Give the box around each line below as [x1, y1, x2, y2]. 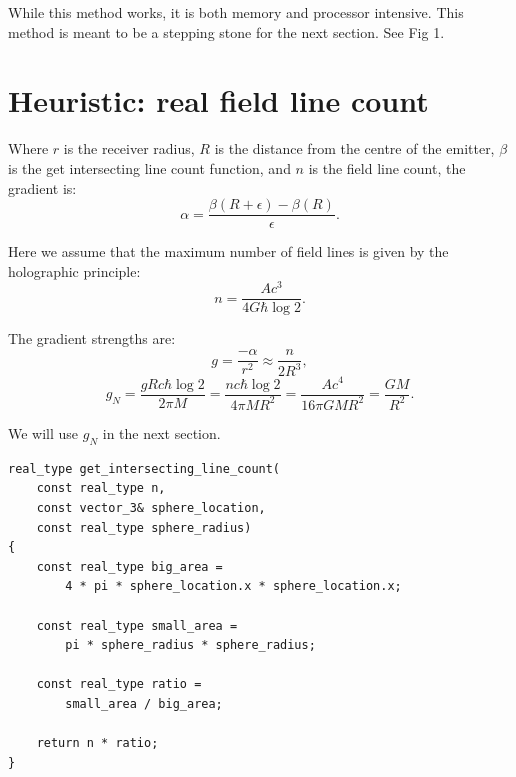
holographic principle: [8, 260, 141, 281]
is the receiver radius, [63, 138, 195, 159]
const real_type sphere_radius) [36, 520, 252, 535]
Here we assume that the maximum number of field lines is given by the [8, 241, 449, 262]
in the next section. [102, 422, 221, 443]
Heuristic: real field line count [8, 80, 429, 121]
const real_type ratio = [36, 677, 202, 692]
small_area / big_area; [65, 696, 223, 711]
